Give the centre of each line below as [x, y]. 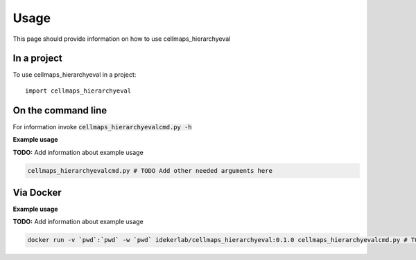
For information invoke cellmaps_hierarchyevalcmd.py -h [102, 127]
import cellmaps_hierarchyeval [78, 91]
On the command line [60, 110]
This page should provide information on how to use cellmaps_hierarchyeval [122, 39]
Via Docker [37, 193]
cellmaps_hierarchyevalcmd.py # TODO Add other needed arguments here [150, 170]
